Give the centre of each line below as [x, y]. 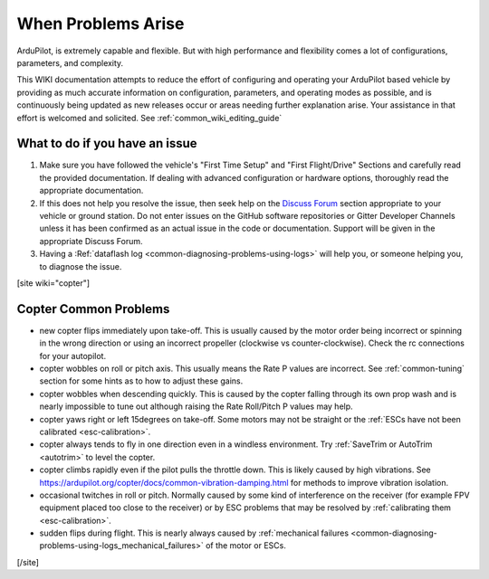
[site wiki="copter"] [53, 283]
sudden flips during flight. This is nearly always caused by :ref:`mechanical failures [194, 533]
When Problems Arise [101, 24]
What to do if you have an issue [107, 143]
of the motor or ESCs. [246, 546]
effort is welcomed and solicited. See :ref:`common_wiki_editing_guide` [149, 118]
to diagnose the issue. [81, 266]
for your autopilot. [73, 356]
